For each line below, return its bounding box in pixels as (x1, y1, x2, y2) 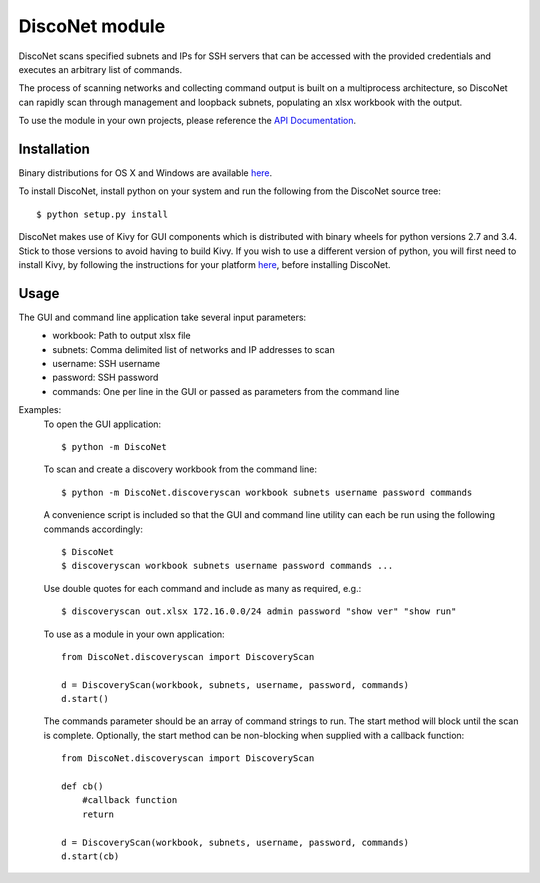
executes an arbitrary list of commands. (18, 63, 183, 75)
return (81, 808, 115, 820)
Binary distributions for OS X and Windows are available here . (18, 167, 273, 179)
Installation (18, 140, 90, 157)
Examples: (18, 404, 62, 416)
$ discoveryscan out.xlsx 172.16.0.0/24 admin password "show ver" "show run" (61, 606, 457, 617)
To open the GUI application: (43, 418, 162, 430)
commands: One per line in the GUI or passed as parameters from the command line (52, 385, 400, 397)
